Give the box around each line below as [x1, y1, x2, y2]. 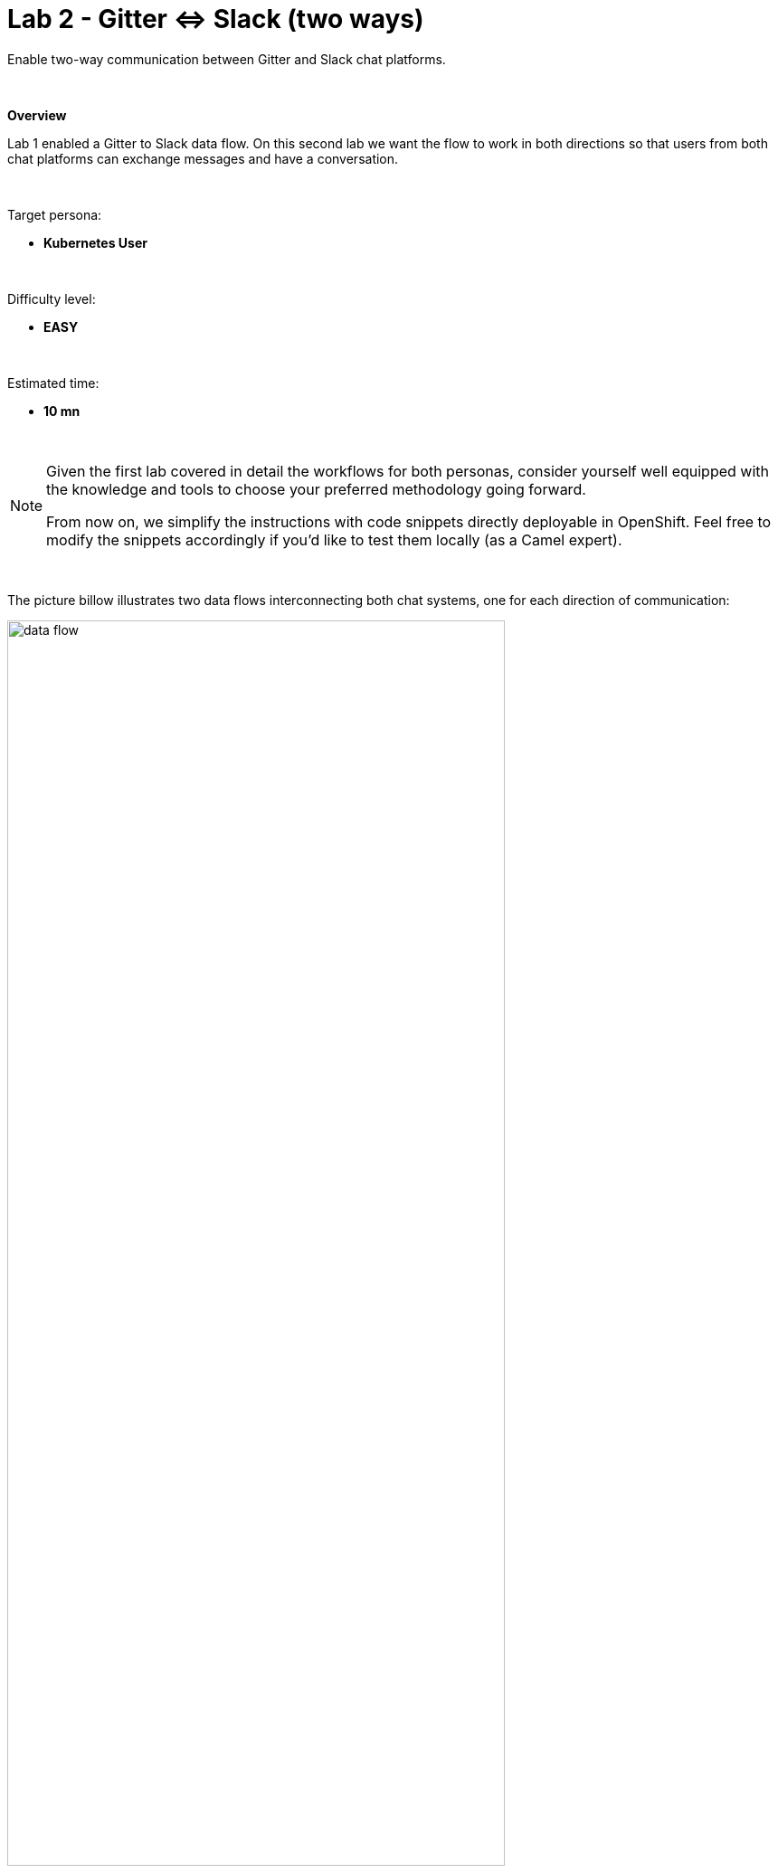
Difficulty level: [7, 290, 96, 307]
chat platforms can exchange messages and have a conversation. [7, 150, 399, 166]
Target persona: [7, 206, 102, 222]
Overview [7, 107, 67, 123]
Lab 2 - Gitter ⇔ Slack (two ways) [7, 4, 424, 34]
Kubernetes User [43, 234, 147, 251]
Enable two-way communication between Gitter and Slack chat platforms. [7, 51, 446, 67]
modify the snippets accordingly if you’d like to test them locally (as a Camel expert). [46, 530, 622, 549]
